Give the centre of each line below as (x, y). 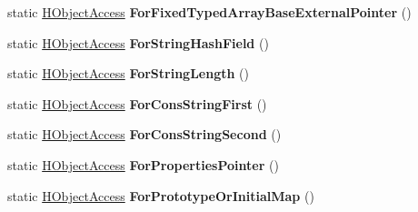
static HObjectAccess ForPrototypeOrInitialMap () (161, 195)
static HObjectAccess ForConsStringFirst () (137, 103)
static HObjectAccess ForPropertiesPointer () (143, 164)
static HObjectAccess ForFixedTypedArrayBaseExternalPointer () (209, 12)
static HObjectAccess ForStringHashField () (138, 42)
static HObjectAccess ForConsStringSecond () (144, 134)
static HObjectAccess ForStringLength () (128, 73)
